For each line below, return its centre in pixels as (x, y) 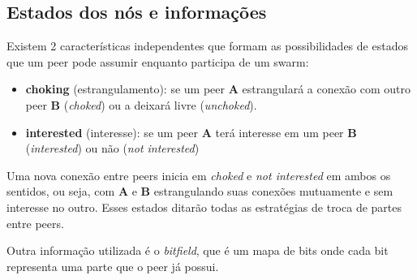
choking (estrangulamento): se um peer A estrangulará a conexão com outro (218, 89)
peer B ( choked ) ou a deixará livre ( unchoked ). (141, 104)
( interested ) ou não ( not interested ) (112, 148)
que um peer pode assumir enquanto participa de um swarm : (158, 61)
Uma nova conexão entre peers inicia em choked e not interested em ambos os (199, 175)
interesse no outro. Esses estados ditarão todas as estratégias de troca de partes (204, 207)
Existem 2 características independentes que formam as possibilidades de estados (207, 46)
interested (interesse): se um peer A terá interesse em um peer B (191, 132)
